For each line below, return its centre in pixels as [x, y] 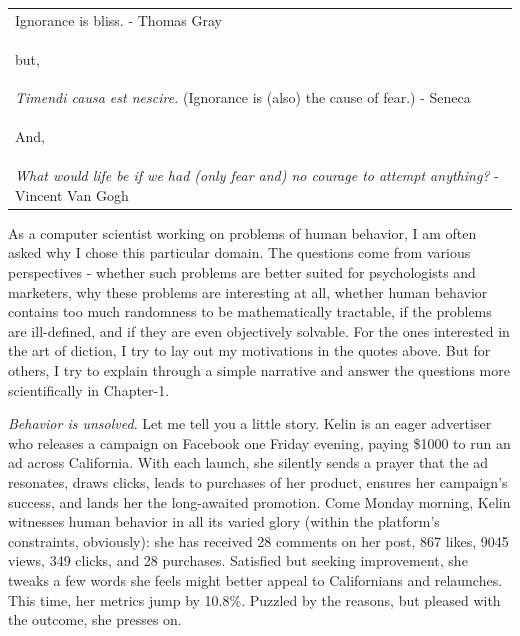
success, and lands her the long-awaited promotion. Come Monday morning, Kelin [259, 501]
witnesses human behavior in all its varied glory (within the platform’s [224, 521]
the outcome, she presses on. [95, 619]
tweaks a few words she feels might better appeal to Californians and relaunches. [255, 579]
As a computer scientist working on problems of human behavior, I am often [242, 232]
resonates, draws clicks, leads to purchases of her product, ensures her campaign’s [258, 481]
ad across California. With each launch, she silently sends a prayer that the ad [248, 462]
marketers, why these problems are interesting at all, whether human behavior [248, 291]
